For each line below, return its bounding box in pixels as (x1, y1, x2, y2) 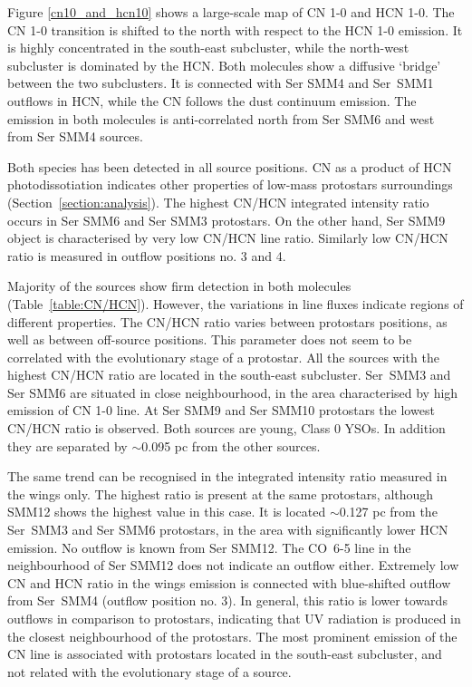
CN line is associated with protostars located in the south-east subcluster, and (7, 644, 442, 663)
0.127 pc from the (339, 502, 438, 521)
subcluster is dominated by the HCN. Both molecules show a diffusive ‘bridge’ (7, 55, 441, 74)
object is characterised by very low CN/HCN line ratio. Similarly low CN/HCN (7, 228, 448, 247)
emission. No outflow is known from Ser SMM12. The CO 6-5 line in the (7, 537, 411, 556)
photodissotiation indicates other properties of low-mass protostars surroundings (7, 175, 453, 194)
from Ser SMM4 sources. (7, 127, 143, 146)
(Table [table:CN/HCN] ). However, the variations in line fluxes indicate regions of (7, 294, 464, 313)
